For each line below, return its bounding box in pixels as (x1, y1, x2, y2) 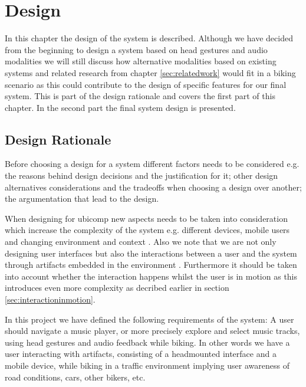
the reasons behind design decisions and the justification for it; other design (5, 169, 278, 182)
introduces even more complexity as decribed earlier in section (5, 281, 229, 294)
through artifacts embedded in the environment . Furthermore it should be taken (5, 258, 297, 271)
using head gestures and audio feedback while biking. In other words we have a (5, 336, 290, 348)
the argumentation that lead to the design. (5, 192, 159, 205)
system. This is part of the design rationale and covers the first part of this (5, 90, 275, 102)
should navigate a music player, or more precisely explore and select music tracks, (5, 324, 300, 337)
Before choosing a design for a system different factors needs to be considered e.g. (5, 158, 300, 170)
